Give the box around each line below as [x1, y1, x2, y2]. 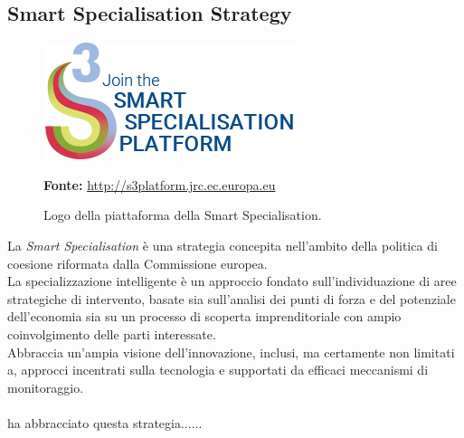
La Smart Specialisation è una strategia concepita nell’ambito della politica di [7, 235, 438, 254]
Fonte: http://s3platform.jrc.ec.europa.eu [43, 175, 276, 194]
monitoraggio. [7, 377, 84, 396]
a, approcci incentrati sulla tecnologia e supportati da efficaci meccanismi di [7, 360, 429, 379]
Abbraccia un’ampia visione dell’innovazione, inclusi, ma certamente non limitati [7, 342, 455, 361]
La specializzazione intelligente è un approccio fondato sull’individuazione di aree [7, 271, 457, 290]
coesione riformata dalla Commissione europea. [7, 253, 268, 272]
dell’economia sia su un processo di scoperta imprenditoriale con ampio [7, 307, 402, 326]
